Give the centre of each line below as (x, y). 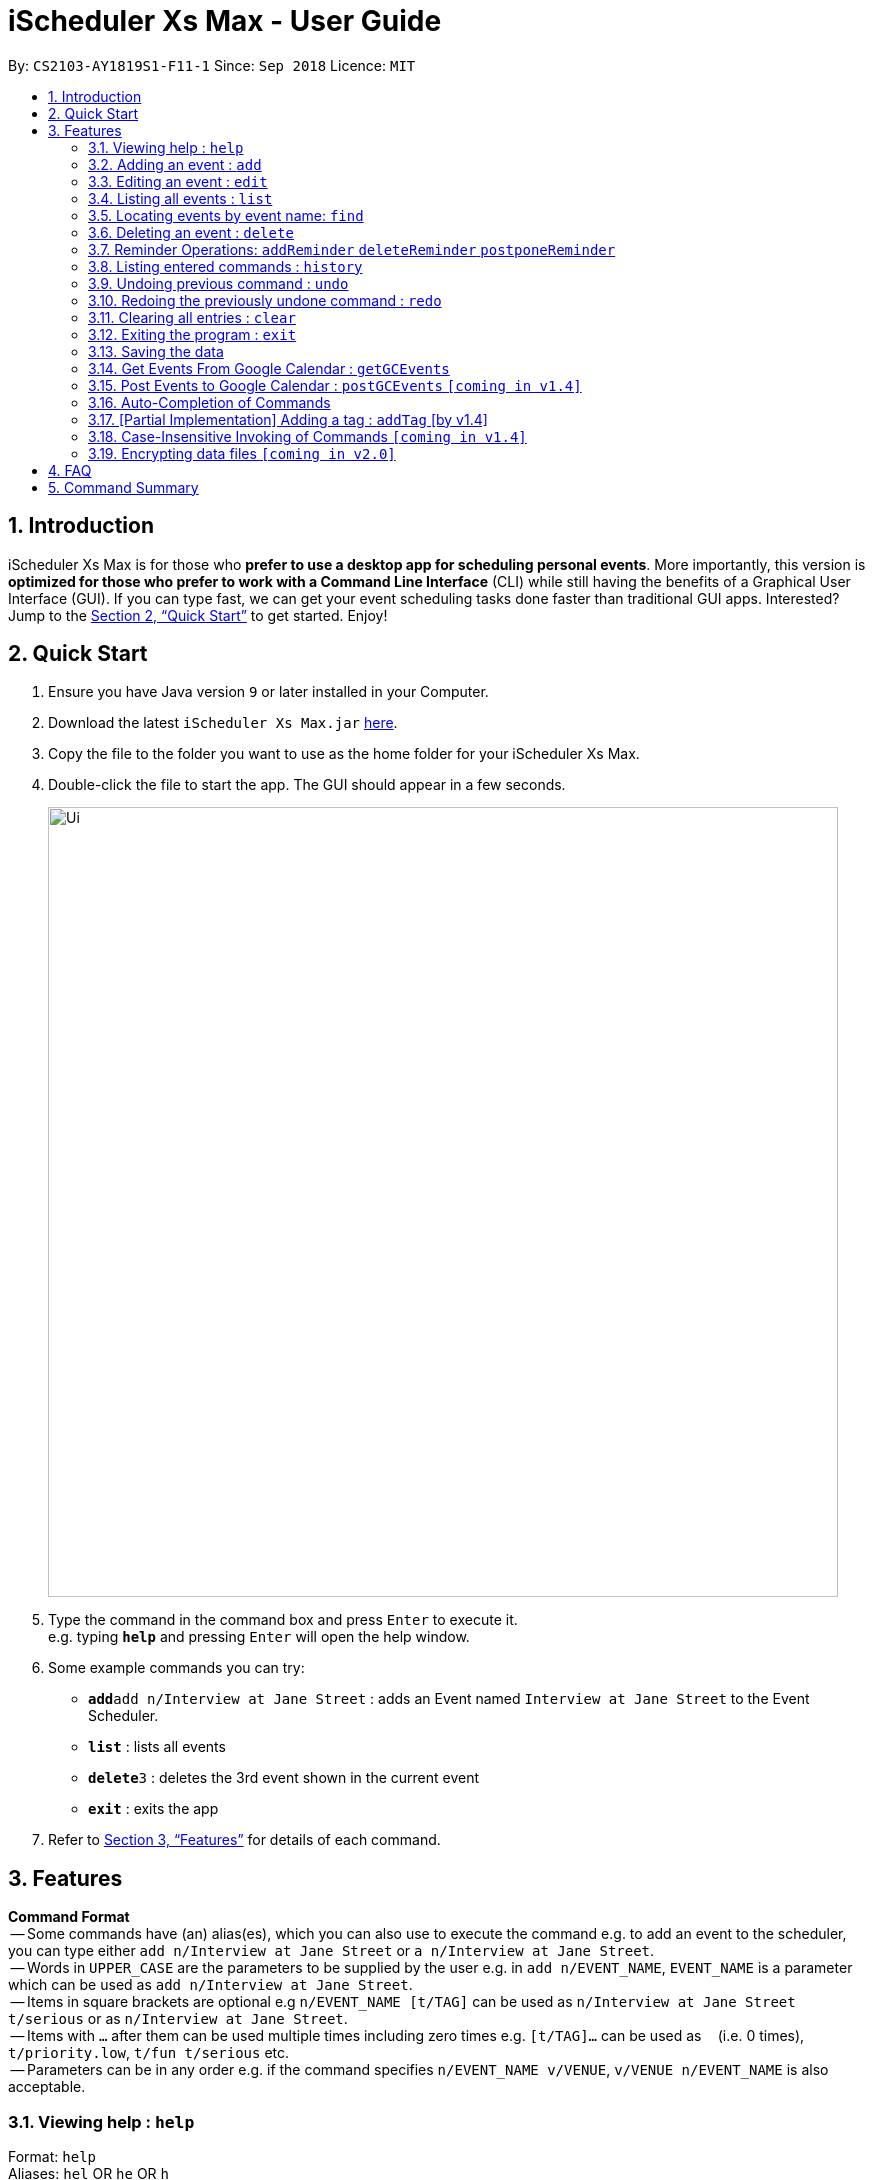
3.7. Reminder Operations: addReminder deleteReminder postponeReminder (352, 249)
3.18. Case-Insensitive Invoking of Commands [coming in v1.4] (307, 436)
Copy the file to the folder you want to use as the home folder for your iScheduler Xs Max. (344, 754)
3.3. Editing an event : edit (178, 181)
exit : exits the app (153, 1809)
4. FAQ (70, 470)
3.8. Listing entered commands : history (225, 266)
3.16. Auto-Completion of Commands (209, 402)
